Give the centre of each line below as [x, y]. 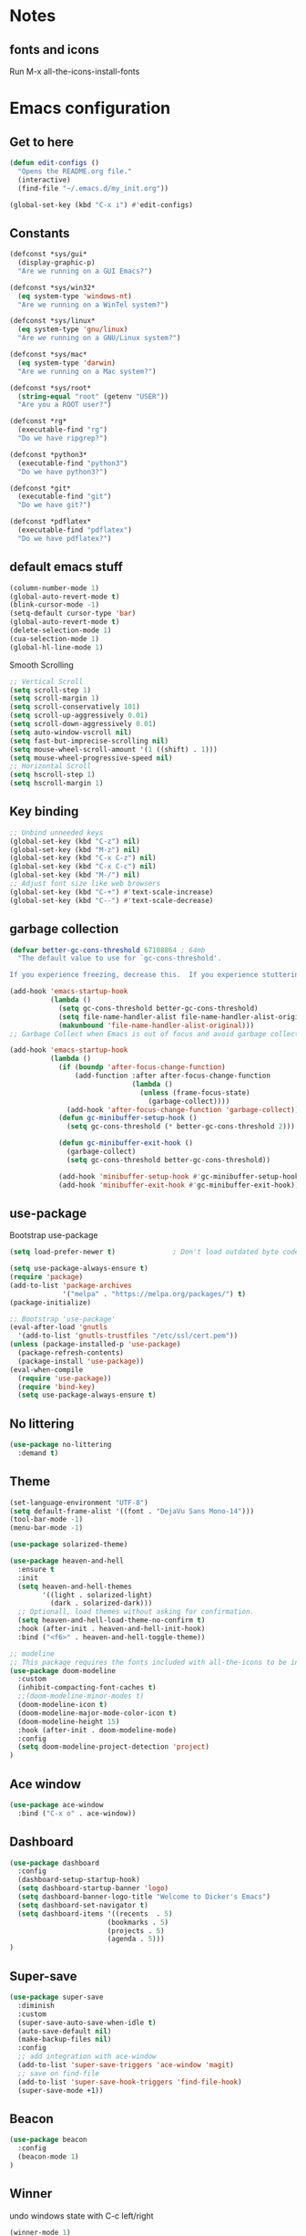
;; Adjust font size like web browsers [85, 884]
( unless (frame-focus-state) [195, 1092]
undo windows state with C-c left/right [82, 2215]
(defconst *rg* [38, 421]
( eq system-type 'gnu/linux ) [73, 329]
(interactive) [44, 180]
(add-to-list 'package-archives [71, 1285]
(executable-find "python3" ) [73, 463]
